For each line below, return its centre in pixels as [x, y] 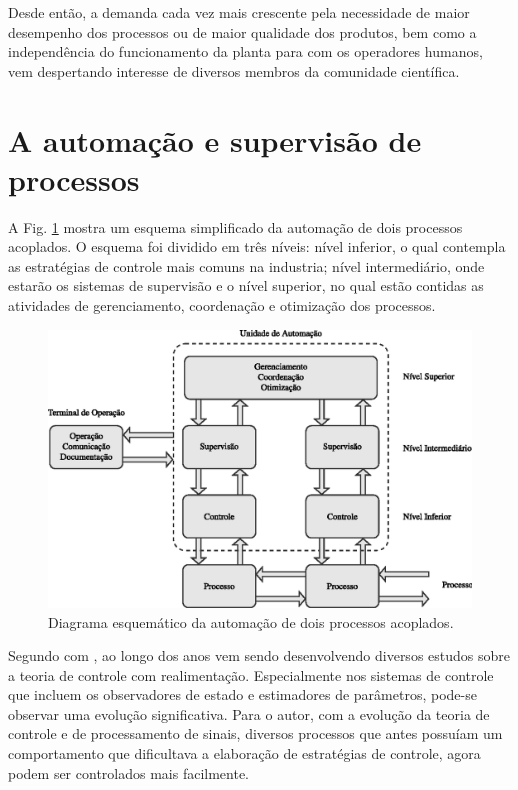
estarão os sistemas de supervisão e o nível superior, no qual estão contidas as [246, 285]
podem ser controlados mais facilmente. [129, 772]
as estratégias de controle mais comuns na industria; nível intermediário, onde [246, 265]
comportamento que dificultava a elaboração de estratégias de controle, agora [244, 753]
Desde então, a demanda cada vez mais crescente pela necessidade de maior [239, 12]
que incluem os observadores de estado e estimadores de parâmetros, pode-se [242, 694]
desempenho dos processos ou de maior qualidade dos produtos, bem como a [242, 31]
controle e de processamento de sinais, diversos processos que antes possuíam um [255, 733]
